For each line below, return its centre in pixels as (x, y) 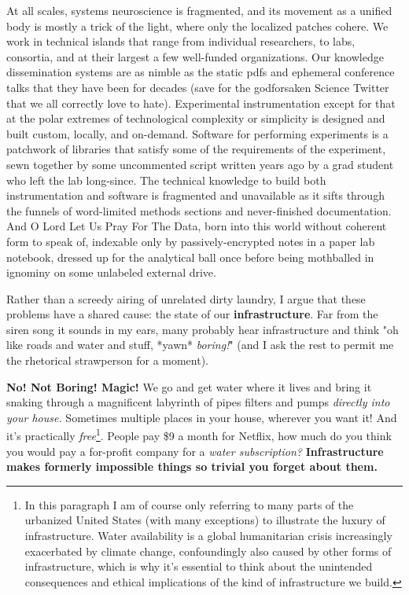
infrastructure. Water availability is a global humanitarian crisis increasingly (208, 536)
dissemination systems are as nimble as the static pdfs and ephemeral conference (201, 72)
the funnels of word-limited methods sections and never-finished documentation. (199, 210)
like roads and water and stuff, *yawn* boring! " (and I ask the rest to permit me (200, 345)
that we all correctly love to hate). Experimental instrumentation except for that (201, 103)
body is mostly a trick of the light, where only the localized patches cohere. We (197, 26)
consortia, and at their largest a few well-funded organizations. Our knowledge (195, 56)
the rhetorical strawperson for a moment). (108, 360)
